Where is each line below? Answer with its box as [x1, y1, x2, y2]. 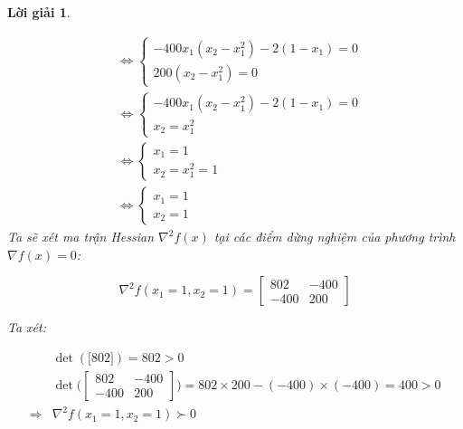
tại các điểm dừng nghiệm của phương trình [213, 227, 456, 246]
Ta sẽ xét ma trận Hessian [7, 227, 154, 246]
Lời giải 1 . [7, 3, 71, 21]
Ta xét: [7, 318, 46, 337]
